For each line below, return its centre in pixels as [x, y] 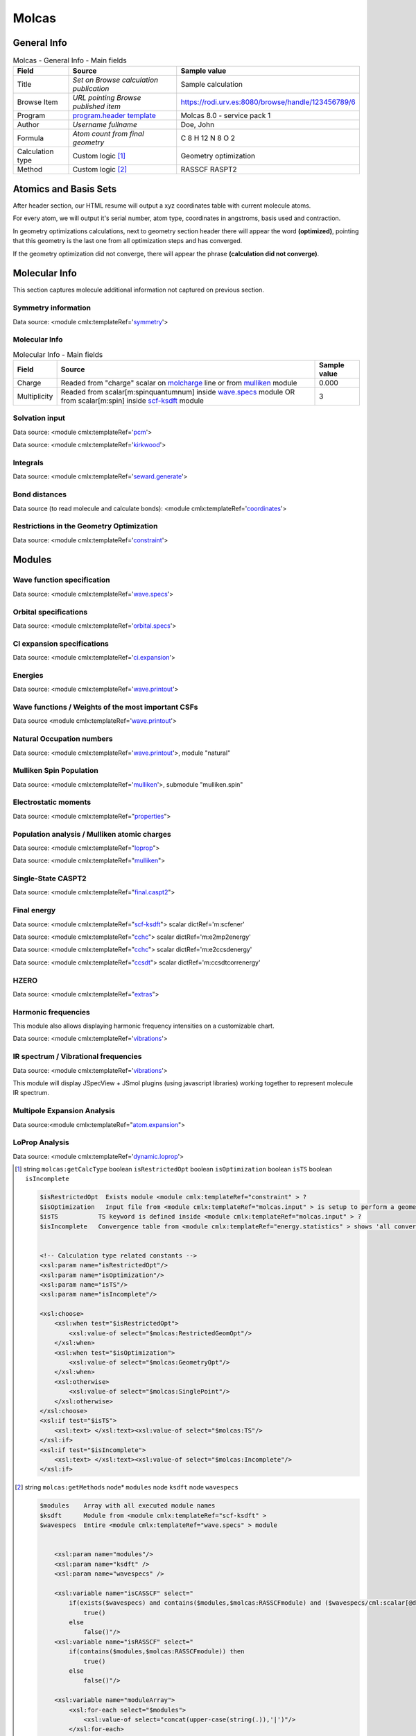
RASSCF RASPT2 [209, 169]
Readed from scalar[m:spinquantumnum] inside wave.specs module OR [177, 392]
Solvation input [39, 418]
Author [28, 125]
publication [91, 89]
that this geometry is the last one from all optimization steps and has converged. [128, 241]
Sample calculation [211, 85]
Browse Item [37, 102]
